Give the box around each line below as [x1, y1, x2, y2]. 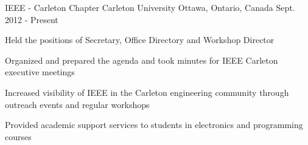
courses [5, 130, 32, 143]
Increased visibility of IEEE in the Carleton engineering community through [5, 86, 289, 98]
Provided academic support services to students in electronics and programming [5, 118, 303, 131]
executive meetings [5, 66, 75, 78]
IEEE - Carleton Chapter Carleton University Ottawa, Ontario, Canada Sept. [5, 1, 295, 13]
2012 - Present [5, 13, 58, 25]
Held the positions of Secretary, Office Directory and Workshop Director [5, 33, 275, 46]
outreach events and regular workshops [5, 98, 150, 110]
